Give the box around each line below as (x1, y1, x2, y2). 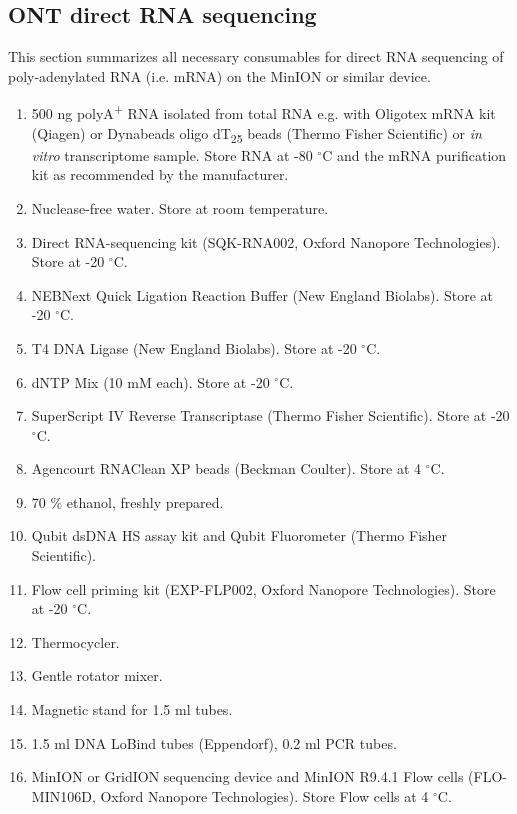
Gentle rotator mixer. (31, 665, 163, 686)
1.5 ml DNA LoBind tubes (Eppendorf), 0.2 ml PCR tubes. (31, 732, 397, 753)
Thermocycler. (31, 631, 120, 652)
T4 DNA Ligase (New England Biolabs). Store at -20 (31, 337, 357, 358)
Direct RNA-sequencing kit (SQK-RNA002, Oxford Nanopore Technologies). (31, 231, 501, 252)
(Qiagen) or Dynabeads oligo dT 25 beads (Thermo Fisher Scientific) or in (31, 122, 482, 146)
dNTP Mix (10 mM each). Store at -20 (31, 371, 270, 392)
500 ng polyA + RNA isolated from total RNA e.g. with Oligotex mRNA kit (31, 100, 496, 124)
